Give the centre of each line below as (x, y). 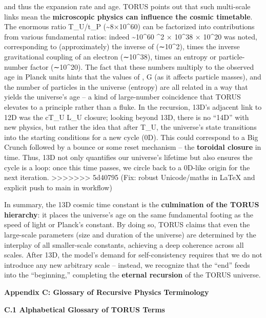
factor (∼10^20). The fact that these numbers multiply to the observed (142, 66)
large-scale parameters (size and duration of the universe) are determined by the (130, 235)
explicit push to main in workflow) (58, 187)
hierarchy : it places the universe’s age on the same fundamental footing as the (129, 214)
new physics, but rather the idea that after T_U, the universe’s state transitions (130, 127)
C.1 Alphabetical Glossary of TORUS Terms (85, 309)
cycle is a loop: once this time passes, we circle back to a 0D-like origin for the (127, 167)
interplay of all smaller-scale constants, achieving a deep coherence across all (124, 244)
